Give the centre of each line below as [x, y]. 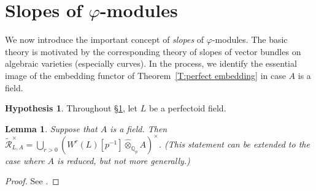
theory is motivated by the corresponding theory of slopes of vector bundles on [153, 51]
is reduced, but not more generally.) [124, 160]
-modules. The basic [250, 39]
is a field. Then [139, 128]
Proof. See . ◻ [32, 181]
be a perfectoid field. [187, 108]
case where [25, 160]
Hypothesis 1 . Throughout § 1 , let [71, 108]
